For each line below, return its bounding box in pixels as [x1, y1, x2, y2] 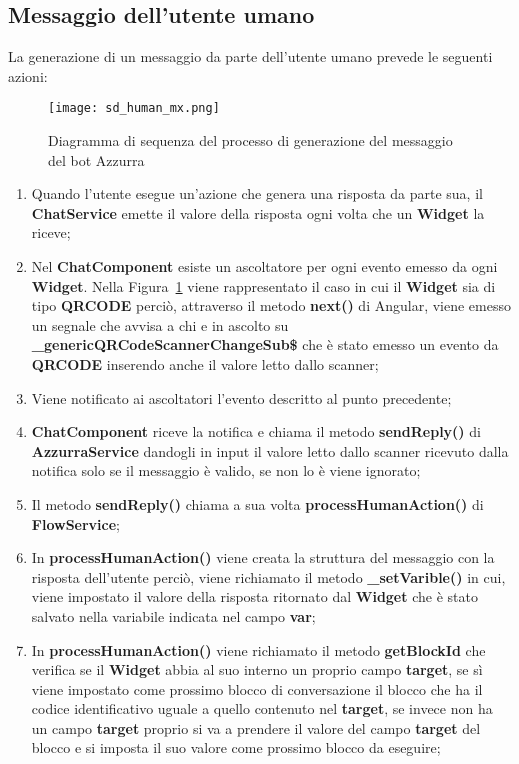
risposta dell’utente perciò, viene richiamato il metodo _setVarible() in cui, [31, 566, 506, 587]
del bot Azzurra [48, 149, 145, 170]
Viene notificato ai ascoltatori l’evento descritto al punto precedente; [31, 387, 452, 408]
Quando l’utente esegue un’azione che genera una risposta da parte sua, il [31, 183, 483, 204]
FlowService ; [31, 513, 120, 534]
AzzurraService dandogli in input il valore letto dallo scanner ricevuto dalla [31, 440, 509, 461]
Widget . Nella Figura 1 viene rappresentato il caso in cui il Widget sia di [31, 275, 496, 296]
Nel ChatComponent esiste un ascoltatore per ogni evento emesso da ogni [31, 256, 498, 277]
